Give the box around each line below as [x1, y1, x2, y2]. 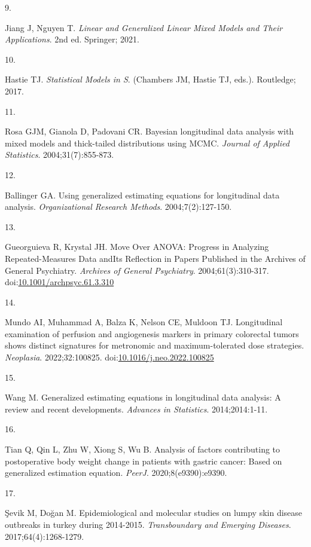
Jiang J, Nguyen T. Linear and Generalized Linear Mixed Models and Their [5, 21, 283, 33]
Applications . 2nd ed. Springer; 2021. [5, 33, 139, 45]
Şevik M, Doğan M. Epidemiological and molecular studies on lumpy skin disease [5, 506, 303, 519]
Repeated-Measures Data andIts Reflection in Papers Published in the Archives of [5, 252, 306, 264]
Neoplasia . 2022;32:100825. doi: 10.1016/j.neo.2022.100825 [5, 351, 214, 363]
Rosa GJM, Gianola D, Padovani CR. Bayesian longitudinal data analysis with [5, 125, 294, 137]
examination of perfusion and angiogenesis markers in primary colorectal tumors [5, 327, 299, 340]
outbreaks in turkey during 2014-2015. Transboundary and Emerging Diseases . [5, 518, 291, 530]
